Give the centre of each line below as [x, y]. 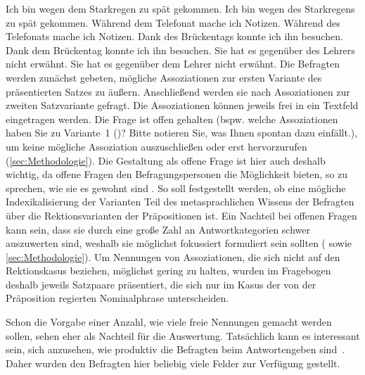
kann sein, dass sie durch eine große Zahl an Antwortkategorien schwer [158, 229]
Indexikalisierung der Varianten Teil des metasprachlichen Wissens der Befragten [180, 202]
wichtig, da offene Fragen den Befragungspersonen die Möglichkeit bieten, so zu [177, 174]
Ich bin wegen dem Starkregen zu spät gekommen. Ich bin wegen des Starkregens [180, 8]
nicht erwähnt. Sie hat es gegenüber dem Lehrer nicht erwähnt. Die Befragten [173, 64]
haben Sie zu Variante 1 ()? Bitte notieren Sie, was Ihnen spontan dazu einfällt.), [182, 133]
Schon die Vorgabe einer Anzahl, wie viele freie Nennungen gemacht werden [169, 322]
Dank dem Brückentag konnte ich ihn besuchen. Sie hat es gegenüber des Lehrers [180, 50]
